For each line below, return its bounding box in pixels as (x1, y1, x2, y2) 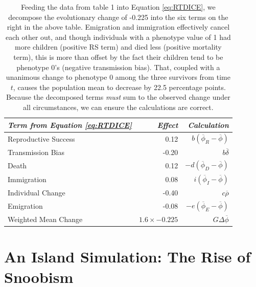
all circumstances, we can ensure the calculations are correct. (23, 101, 214, 112)
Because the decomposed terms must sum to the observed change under (6, 92, 230, 102)
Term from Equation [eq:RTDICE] (8, 119, 132, 130)
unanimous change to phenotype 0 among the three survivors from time (6, 72, 230, 82)
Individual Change (8, 187, 65, 197)
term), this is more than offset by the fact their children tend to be (13, 51, 223, 62)
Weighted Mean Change (8, 214, 83, 225)
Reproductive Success (8, 133, 75, 144)
